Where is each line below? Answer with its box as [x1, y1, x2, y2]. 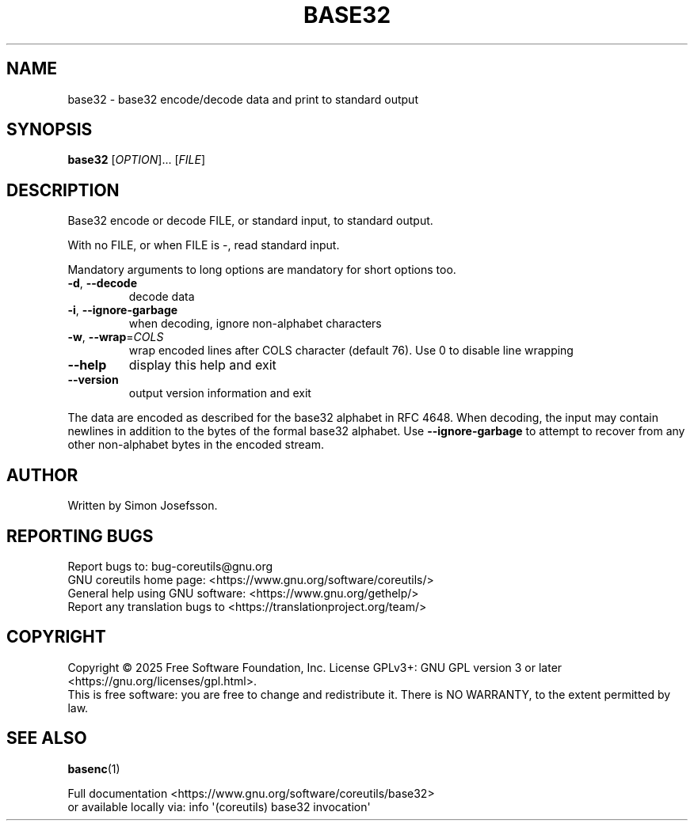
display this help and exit [128, 357, 276, 374]
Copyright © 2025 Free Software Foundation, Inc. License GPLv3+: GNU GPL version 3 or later [67, 660, 562, 674]
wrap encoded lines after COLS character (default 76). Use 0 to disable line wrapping [128, 343, 574, 358]
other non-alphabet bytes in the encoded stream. [67, 438, 325, 452]
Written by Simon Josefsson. [67, 499, 218, 513]
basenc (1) [67, 761, 120, 776]
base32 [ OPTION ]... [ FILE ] [67, 153, 206, 167]
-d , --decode [67, 276, 138, 290]
